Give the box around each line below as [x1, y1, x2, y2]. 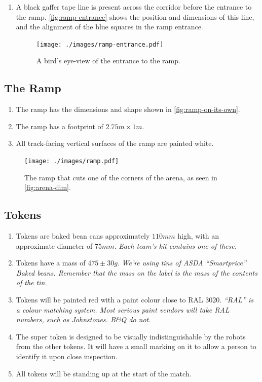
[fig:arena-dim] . [24, 182, 71, 193]
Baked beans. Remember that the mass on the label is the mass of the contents [16, 267, 257, 278]
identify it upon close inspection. [16, 351, 118, 361]
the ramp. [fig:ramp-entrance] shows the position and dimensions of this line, [16, 11, 254, 22]
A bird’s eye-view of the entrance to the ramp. [36, 55, 180, 66]
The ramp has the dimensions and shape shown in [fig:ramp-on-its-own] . [16, 104, 240, 114]
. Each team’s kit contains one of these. [114, 240, 237, 251]
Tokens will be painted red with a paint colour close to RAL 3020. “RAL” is [16, 294, 254, 305]
